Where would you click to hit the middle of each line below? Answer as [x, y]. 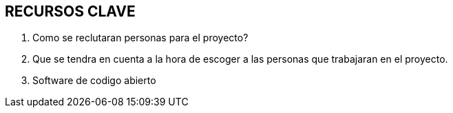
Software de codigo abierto [94, 81]
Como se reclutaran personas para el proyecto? [140, 38]
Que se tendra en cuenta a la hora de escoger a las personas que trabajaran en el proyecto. [240, 59]
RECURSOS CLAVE [70, 11]
